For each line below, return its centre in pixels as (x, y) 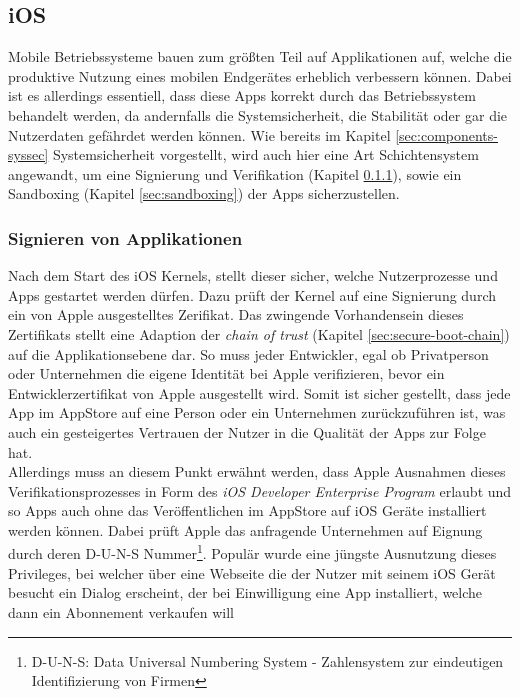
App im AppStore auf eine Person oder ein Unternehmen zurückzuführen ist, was (257, 412)
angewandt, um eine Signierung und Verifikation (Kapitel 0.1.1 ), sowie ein (235, 173)
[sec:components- (446, 134)
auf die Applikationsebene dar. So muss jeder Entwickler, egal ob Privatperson (248, 353)
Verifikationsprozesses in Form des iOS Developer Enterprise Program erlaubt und (260, 490)
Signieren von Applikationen (125, 237)
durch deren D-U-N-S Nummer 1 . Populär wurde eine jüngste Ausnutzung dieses (252, 552)
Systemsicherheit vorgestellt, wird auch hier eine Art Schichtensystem (265, 154)
